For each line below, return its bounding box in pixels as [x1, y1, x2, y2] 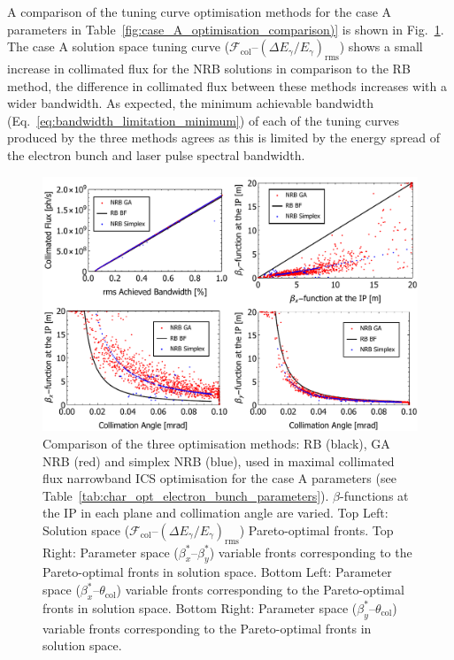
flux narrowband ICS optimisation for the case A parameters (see [42, 469, 396, 487]
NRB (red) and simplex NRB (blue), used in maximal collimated [42, 451, 395, 470]
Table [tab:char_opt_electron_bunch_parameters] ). [42, 486, 329, 504]
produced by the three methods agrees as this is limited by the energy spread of [7, 128, 441, 147]
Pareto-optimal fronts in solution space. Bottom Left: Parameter [42, 563, 392, 581]
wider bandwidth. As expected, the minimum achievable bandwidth [7, 94, 373, 112]
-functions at [340, 486, 409, 504]
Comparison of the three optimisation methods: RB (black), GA [42, 434, 390, 452]
